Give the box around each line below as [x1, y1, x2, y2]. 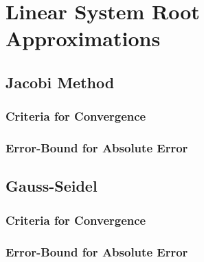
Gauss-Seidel [5, 175, 98, 196]
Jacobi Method [5, 71, 115, 92]
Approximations [5, 24, 161, 52]
